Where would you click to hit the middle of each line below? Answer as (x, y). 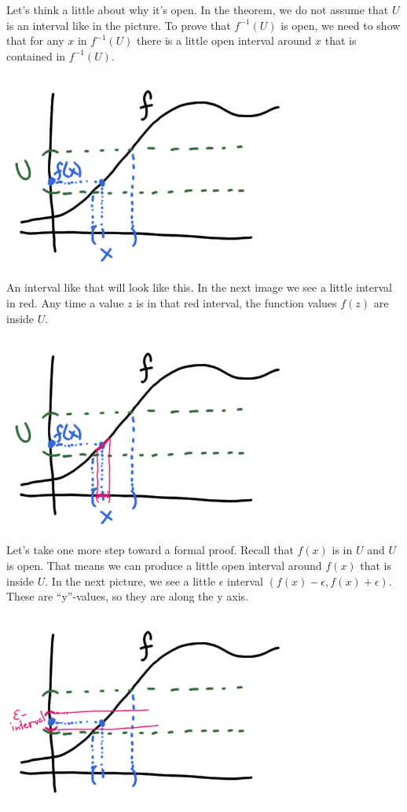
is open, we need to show (341, 25)
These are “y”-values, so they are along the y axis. (127, 596)
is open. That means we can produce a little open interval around (164, 565)
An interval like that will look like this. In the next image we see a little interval (199, 287)
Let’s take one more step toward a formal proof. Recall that (150, 550)
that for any (35, 40)
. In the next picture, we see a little (130, 581)
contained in (36, 55)
